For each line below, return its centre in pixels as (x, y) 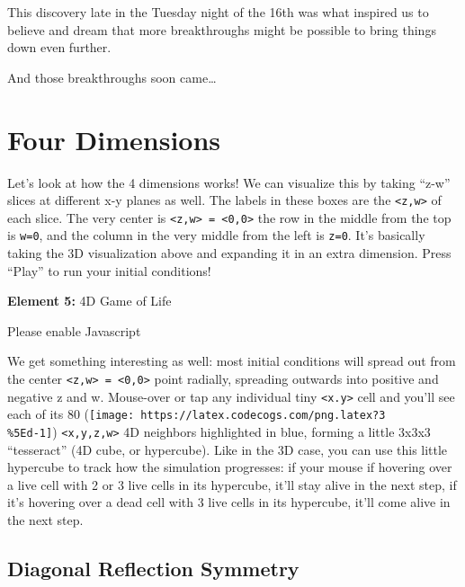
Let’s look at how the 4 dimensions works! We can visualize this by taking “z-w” (229, 182)
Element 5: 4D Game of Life (89, 301)
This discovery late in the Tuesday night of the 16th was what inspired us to (218, 12)
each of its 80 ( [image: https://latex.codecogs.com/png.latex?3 (197, 414)
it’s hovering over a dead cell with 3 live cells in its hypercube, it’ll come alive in (229, 502)
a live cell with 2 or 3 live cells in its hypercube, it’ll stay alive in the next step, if (232, 484)
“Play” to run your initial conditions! (109, 270)
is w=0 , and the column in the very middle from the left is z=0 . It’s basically (216, 235)
